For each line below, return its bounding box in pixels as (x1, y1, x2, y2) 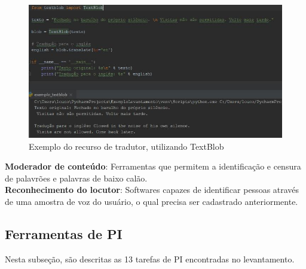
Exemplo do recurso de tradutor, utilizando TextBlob (29, 140, 224, 152)
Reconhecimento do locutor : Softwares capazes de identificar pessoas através (5, 183, 299, 196)
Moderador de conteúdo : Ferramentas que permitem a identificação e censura (5, 160, 301, 173)
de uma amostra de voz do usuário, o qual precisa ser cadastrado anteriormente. (5, 195, 298, 207)
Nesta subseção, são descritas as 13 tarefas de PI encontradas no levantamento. (5, 252, 295, 265)
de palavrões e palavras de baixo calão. (5, 171, 148, 184)
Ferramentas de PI (5, 224, 123, 243)
